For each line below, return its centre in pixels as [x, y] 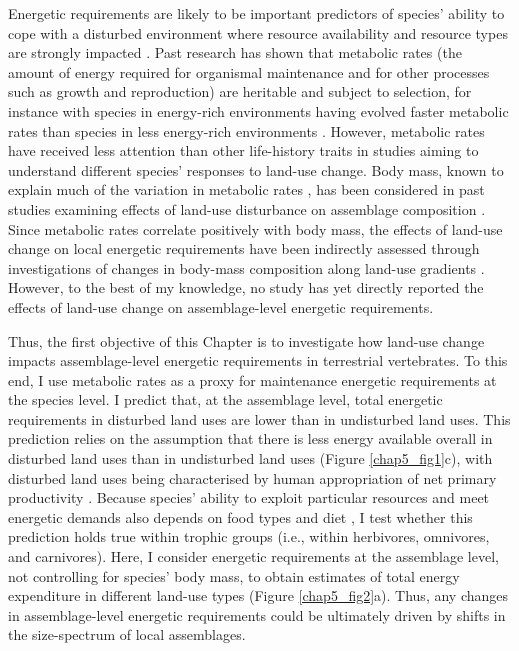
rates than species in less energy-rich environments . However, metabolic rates [246, 130]
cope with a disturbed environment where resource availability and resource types [258, 32]
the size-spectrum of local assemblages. [127, 634]
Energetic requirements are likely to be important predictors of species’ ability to [256, 13]
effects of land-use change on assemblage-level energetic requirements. [221, 306]
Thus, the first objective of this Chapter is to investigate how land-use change [246, 340]
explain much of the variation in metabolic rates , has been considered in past [246, 189]
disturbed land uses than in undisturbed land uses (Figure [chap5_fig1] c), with [250, 458]
